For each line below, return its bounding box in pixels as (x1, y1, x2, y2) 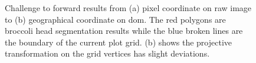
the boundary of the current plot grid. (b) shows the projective (5, 36, 232, 48)
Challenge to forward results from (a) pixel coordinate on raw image (5, 2, 252, 13)
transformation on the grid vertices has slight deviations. (5, 47, 210, 60)
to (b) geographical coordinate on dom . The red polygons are (5, 13, 226, 25)
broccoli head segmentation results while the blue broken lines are (5, 24, 243, 37)
